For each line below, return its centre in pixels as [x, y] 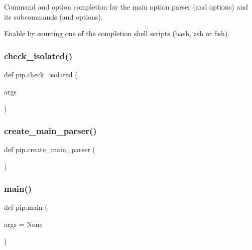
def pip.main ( [26, 207]
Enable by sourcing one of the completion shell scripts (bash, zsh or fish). [117, 33]
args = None [23, 224]
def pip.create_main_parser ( [50, 149]
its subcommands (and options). [53, 16]
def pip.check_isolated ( [41, 74]
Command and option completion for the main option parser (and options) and [126, 7]
